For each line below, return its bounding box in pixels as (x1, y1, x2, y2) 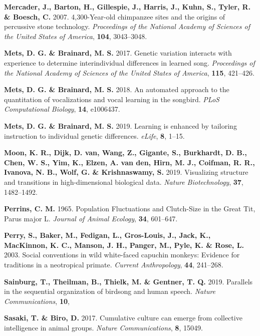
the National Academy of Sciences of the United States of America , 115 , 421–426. (4, 67, 254, 78)
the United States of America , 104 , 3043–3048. (4, 31, 147, 41)
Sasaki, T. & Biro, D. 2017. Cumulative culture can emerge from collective (4, 312, 242, 323)
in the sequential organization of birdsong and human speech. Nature (4, 286, 216, 296)
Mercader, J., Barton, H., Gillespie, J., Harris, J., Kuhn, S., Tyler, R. (4, 2, 251, 12)
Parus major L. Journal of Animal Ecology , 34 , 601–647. (4, 213, 178, 223)
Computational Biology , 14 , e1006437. (4, 104, 120, 114)
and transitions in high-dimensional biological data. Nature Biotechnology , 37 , (4, 176, 243, 187)
